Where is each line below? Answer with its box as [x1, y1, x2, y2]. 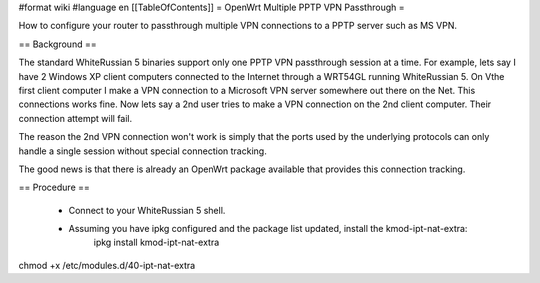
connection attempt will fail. [18, 112, 133, 124]
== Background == [18, 38, 97, 50]
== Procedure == [18, 181, 90, 194]
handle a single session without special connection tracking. [18, 145, 267, 157]
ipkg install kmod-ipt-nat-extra [93, 236, 220, 249]
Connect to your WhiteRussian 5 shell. [68, 204, 226, 216]
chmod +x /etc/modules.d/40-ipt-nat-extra [18, 259, 196, 271]
